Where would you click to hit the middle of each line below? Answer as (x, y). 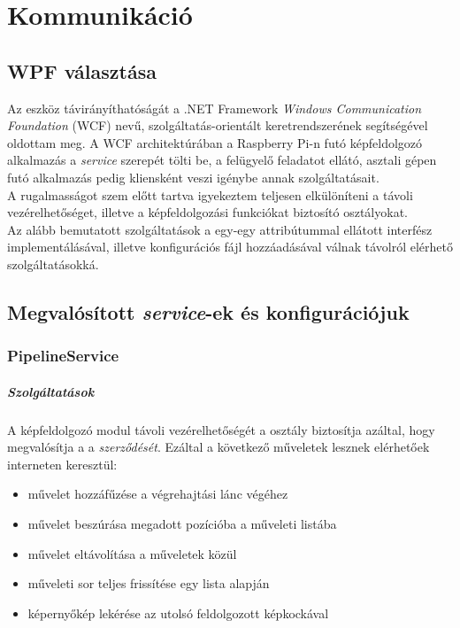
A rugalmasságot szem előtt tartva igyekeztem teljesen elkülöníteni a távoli (210, 194)
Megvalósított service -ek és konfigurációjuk (208, 311)
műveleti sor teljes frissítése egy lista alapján (149, 583)
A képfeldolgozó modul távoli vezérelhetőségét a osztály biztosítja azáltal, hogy (221, 429)
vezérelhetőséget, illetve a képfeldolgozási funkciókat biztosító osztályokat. (207, 212)
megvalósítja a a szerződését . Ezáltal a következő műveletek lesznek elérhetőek (218, 447)
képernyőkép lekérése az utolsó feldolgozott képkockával (178, 612)
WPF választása (82, 70)
